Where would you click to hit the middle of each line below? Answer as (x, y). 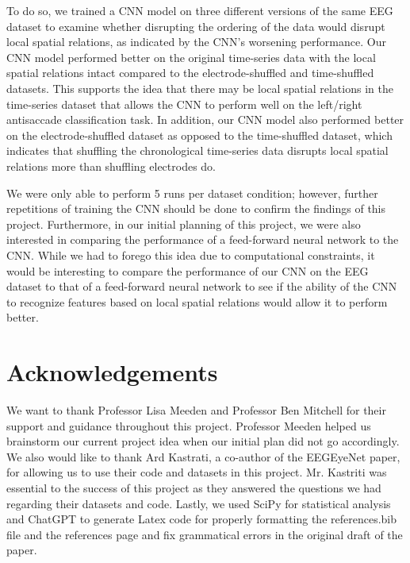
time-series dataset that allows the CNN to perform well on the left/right (184, 104)
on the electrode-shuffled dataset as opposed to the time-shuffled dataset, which (199, 135)
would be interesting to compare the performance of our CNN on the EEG (188, 270)
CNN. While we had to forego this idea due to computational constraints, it (191, 255)
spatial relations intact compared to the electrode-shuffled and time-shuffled (190, 73)
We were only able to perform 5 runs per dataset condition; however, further (192, 193)
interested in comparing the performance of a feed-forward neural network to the (203, 239)
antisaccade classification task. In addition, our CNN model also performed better (205, 120)
